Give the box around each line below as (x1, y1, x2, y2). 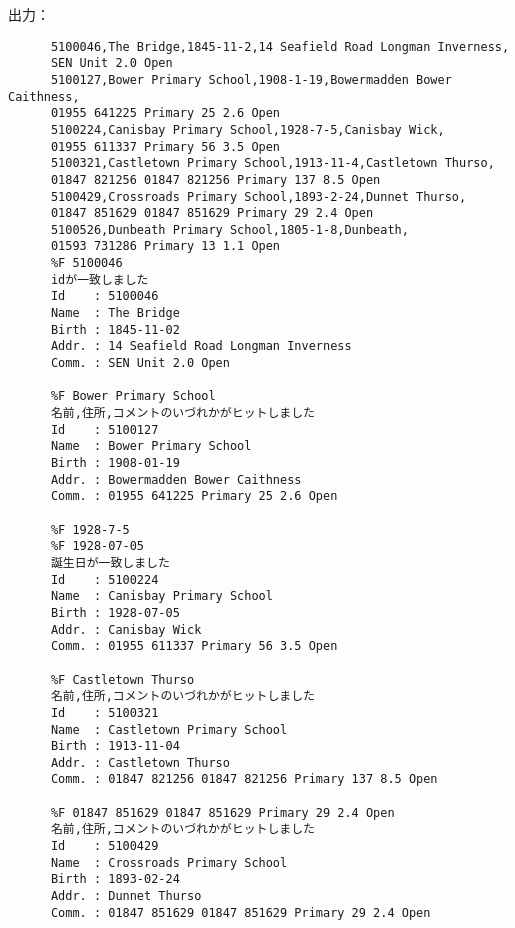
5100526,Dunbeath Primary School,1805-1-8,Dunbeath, (50, 222, 409, 237)
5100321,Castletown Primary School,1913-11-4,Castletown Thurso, (50, 156, 495, 171)
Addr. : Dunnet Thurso (50, 889, 202, 904)
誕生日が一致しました (50, 555, 170, 570)
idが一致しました (50, 272, 149, 287)
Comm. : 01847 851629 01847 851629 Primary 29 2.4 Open (50, 905, 431, 920)
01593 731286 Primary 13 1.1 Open (50, 239, 281, 254)
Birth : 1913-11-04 (50, 739, 180, 754)
